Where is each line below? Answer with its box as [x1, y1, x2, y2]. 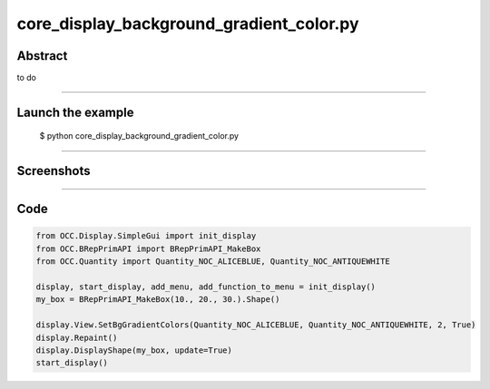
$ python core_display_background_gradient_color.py [39, 131, 240, 141]
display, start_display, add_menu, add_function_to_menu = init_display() [35, 282, 377, 292]
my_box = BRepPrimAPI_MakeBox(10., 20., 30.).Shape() [35, 295, 280, 305]
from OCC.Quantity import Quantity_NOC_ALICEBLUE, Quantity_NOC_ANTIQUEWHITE [35, 257, 390, 267]
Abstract [16, 48, 68, 63]
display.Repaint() [35, 332, 118, 343]
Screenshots [16, 163, 91, 179]
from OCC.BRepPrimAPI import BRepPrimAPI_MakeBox [35, 243, 261, 254]
